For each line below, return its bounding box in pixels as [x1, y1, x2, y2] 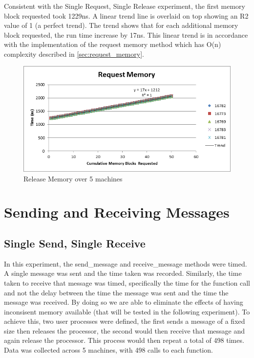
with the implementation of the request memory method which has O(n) [4, 39, 221, 49]
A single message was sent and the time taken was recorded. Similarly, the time [4, 268, 242, 278]
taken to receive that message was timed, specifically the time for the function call [4, 277, 250, 288]
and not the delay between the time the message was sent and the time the [4, 287, 229, 297]
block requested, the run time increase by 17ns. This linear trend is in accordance [4, 29, 248, 40]
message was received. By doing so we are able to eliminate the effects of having [4, 297, 243, 307]
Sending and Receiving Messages [4, 202, 230, 222]
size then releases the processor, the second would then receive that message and [4, 325, 245, 336]
